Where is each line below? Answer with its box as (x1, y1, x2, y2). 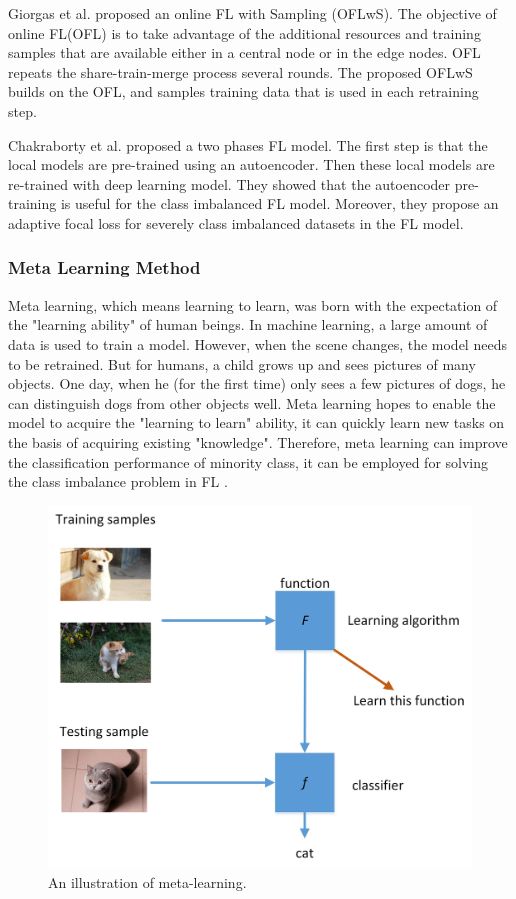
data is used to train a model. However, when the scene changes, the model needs (8, 333, 507, 354)
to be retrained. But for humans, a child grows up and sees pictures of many (8, 353, 476, 374)
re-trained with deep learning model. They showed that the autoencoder (8, 173, 451, 194)
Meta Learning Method (8, 255, 201, 280)
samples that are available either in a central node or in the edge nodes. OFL (8, 42, 481, 63)
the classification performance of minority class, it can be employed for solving (8, 451, 489, 472)
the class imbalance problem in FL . (8, 471, 228, 492)
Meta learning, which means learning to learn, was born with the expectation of (8, 294, 498, 315)
